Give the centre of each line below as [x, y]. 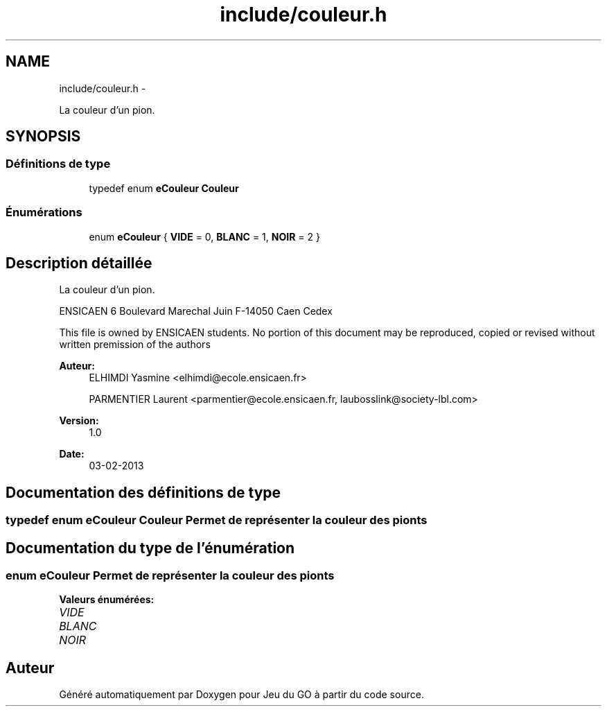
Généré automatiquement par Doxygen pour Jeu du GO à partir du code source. [241, 695]
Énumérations [44, 212]
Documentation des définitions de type [143, 492]
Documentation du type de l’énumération [150, 548]
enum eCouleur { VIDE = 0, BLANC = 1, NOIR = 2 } [204, 236]
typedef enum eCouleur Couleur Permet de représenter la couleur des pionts [217, 520]
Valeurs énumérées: [107, 600]
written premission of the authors [135, 345]
